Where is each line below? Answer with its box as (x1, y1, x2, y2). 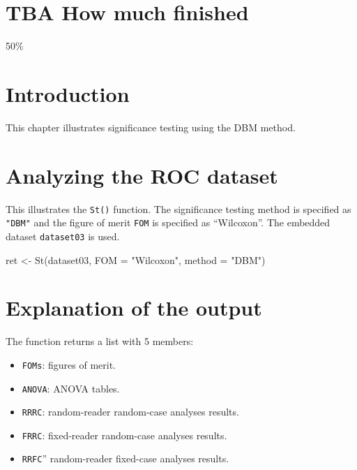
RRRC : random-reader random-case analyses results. (22, 404, 239, 419)
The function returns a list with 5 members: (6, 334, 194, 348)
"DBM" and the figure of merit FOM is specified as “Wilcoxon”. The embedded (6, 215, 331, 230)
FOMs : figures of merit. (22, 357, 116, 372)
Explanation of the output (6, 293, 262, 322)
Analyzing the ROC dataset (6, 161, 278, 189)
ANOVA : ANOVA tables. (22, 381, 120, 395)
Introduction (6, 79, 130, 108)
